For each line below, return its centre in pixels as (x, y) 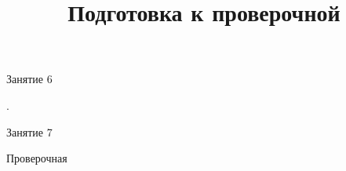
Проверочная (37, 158)
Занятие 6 (29, 79)
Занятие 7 (29, 131)
